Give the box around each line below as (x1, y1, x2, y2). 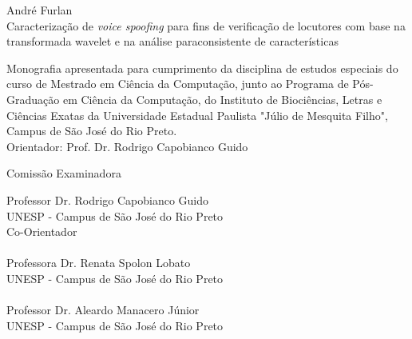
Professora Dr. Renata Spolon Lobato (6, 254, 191, 271)
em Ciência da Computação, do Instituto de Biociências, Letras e (62, 90, 382, 107)
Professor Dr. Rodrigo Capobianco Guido (6, 191, 209, 208)
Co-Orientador (6, 223, 77, 240)
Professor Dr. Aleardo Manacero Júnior (6, 301, 200, 318)
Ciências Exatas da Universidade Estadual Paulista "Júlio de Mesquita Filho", (6, 106, 388, 123)
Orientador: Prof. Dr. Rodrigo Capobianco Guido (6, 138, 248, 154)
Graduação (6, 90, 60, 107)
